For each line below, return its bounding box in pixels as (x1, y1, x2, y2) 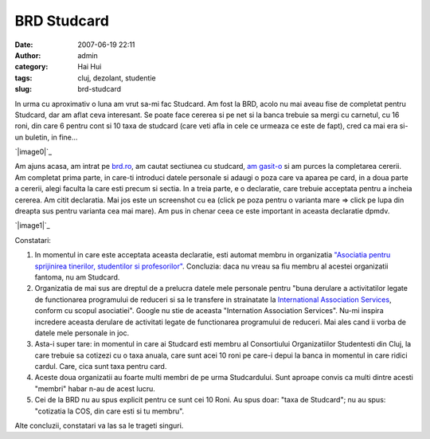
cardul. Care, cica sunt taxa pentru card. (34, 362, 167, 371)
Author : (14, 50, 41, 60)
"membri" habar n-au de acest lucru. (34, 383, 155, 394)
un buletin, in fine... (14, 132, 78, 142)
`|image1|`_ (14, 221, 51, 230)
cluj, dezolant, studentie (77, 73, 156, 83)
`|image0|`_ (14, 147, 52, 157)
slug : (14, 84, 32, 94)
